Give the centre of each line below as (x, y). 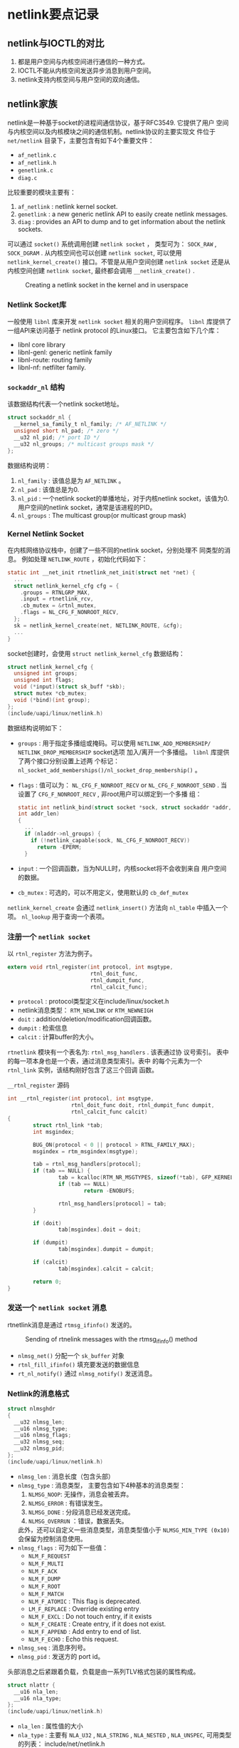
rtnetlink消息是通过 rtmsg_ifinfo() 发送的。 (71, 1324)
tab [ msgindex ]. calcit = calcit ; (106, 1269)
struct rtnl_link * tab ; (68, 1125)
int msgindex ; (54, 1132)
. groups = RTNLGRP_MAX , (55, 593)
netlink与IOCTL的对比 (56, 43)
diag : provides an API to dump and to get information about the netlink (122, 221)
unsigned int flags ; (44, 680)
